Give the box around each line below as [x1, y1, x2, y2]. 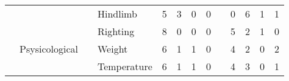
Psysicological [20, 42, 78, 56]
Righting [97, 24, 135, 38]
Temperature [97, 59, 152, 73]
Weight [97, 42, 128, 56]
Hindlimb [97, 7, 137, 21]
